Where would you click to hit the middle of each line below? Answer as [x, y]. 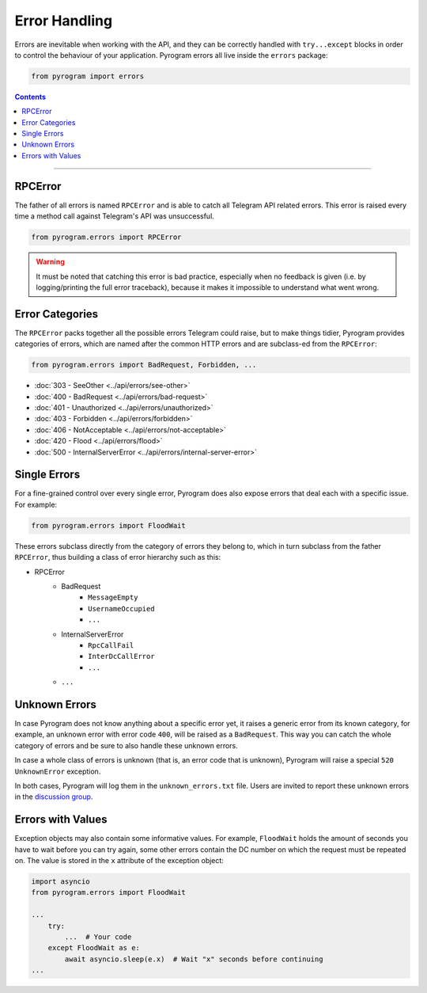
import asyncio [60, 882]
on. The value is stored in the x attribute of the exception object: [119, 861]
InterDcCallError [121, 656]
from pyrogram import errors [88, 76]
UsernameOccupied [121, 609]
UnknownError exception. [58, 771]
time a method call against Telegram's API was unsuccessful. [115, 216]
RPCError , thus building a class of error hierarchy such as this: [118, 557]
